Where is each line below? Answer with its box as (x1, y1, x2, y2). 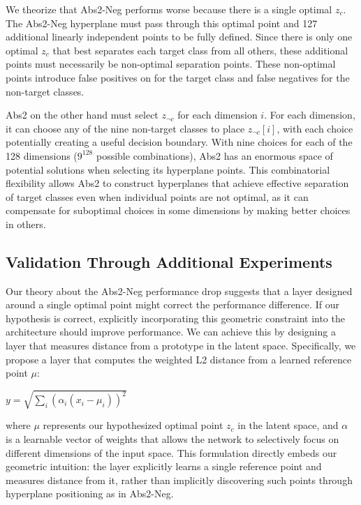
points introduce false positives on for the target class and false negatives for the (6, 70, 350, 84)
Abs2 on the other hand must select (6, 107, 159, 122)
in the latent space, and (237, 418, 339, 432)
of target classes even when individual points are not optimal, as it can (6, 189, 309, 204)
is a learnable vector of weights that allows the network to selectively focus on (6, 432, 339, 446)
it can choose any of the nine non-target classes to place (6, 121, 245, 135)
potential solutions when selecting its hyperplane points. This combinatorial (6, 162, 330, 176)
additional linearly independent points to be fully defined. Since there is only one (6, 29, 353, 44)
